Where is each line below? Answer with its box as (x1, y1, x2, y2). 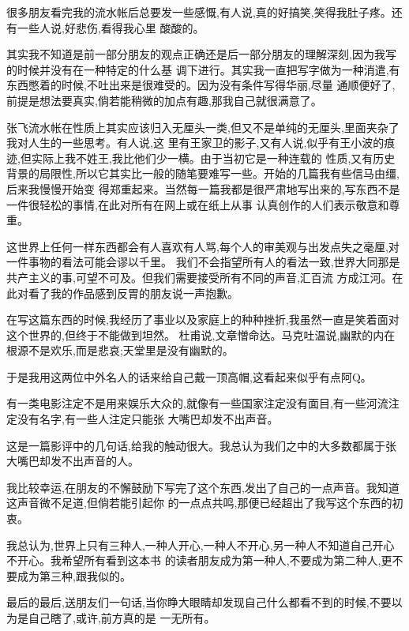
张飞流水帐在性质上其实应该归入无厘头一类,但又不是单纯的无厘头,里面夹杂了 (6, 118, 400, 135)
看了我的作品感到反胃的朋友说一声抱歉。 (28, 284, 238, 301)
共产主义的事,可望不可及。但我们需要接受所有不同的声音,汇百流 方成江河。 (6, 269, 392, 285)
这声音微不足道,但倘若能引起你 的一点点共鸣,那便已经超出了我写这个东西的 (6, 494, 392, 511)
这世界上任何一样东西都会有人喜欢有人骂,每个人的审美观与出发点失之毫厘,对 (6, 238, 400, 254)
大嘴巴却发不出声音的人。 (6, 453, 139, 469)
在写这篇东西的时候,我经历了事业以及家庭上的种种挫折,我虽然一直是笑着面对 (6, 311, 400, 328)
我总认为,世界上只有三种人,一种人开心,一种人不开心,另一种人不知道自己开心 (6, 536, 395, 553)
